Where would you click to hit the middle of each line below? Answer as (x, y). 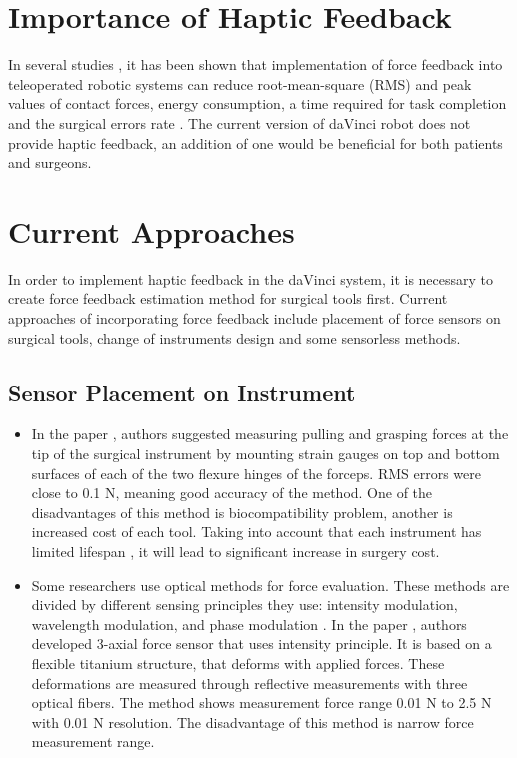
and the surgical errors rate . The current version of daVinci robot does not (239, 122)
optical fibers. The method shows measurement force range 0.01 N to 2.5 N (261, 702)
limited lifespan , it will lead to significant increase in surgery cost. (235, 550)
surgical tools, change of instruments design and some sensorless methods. (234, 337)
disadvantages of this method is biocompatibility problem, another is (242, 511)
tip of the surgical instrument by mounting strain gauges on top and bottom (265, 452)
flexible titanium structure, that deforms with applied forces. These (238, 662)
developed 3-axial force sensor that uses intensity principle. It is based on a (261, 643)
